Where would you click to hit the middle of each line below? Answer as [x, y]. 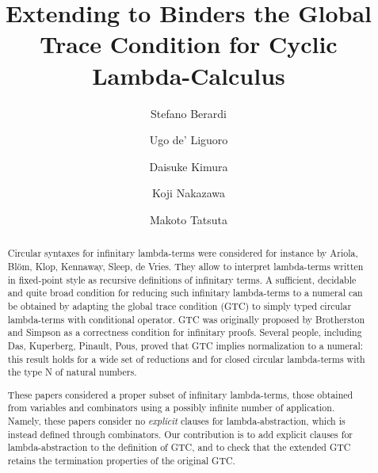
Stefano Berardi [189, 113]
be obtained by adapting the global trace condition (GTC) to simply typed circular [179, 305]
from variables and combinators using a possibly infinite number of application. [171, 408]
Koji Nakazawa [189, 193]
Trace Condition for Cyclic [189, 44]
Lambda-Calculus [189, 75]
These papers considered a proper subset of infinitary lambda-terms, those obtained [180, 394]
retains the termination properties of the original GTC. [121, 460]
